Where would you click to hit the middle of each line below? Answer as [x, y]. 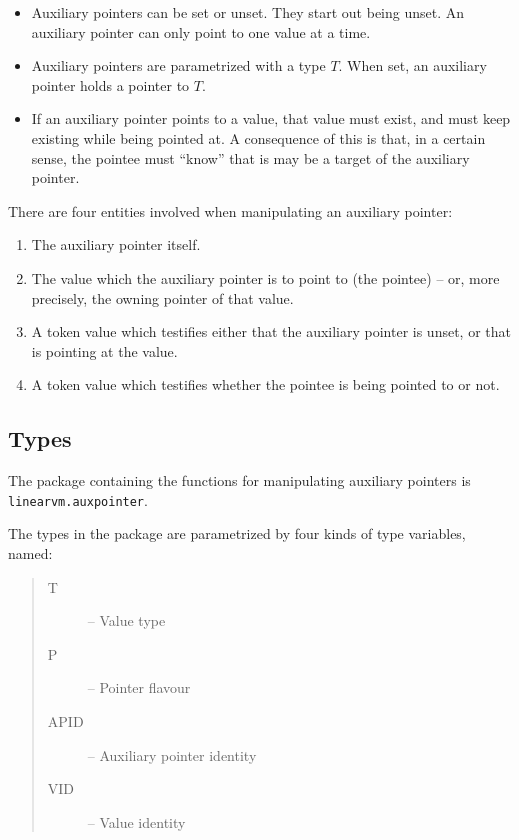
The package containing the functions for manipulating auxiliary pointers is [239, 480]
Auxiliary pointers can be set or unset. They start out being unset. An [248, 12]
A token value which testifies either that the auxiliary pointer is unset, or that [271, 331]
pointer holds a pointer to [110, 84]
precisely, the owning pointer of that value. [162, 297]
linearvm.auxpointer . [78, 499]
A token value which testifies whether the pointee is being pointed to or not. [265, 384]
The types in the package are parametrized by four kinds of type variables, [237, 533]
